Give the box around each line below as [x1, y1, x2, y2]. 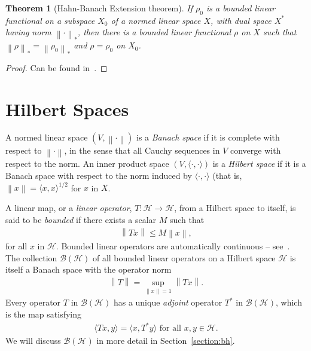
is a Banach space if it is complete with [136, 131, 280, 144]
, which [275, 296, 302, 309]
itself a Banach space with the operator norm [5, 263, 172, 276]
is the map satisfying [5, 307, 82, 320]
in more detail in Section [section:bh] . [96, 334, 235, 347]
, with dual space [211, 14, 272, 26]
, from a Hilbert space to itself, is [174, 202, 296, 214]
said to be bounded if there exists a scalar [5, 213, 157, 225]
